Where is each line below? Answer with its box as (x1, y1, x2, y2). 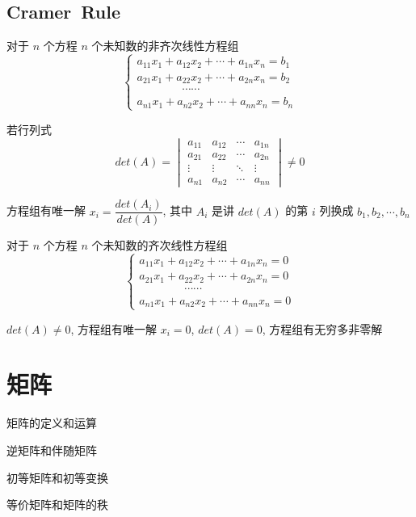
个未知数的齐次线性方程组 (91, 237, 228, 254)
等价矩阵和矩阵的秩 (6, 496, 108, 513)
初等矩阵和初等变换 (6, 469, 108, 485)
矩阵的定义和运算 (6, 414, 97, 431)
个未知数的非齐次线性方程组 (91, 37, 239, 54)
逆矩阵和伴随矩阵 (6, 442, 97, 459)
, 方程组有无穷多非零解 (262, 320, 383, 337)
